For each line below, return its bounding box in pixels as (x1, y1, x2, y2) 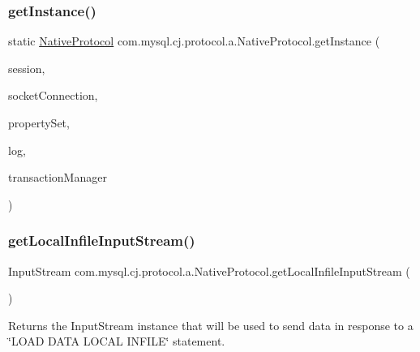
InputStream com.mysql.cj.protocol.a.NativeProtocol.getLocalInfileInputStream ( (8, 262, 410, 279)
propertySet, (8, 114, 70, 131)
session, (8, 59, 45, 76)
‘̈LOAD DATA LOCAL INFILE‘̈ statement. (8, 333, 225, 350)
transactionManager (8, 169, 107, 186)
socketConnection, (8, 87, 98, 104)
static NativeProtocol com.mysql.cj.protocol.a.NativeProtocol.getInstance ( (8, 32, 380, 49)
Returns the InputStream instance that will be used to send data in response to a (8, 316, 414, 333)
